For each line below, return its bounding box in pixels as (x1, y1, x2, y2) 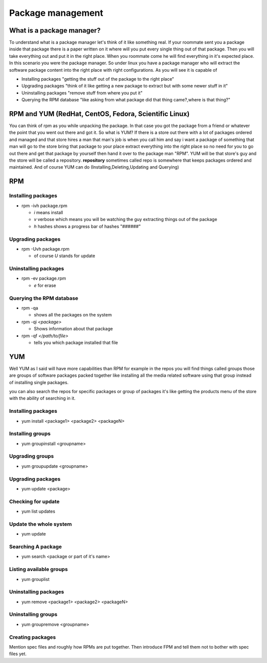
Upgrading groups (9, 453, 54, 460)
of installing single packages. (9, 379, 69, 385)
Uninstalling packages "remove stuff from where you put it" (21, 89, 143, 96)
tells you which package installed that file (34, 339, 118, 346)
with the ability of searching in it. (9, 396, 76, 401)
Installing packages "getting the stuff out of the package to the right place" (21, 76, 175, 82)
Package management (9, 7, 103, 18)
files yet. (9, 651, 27, 657)
